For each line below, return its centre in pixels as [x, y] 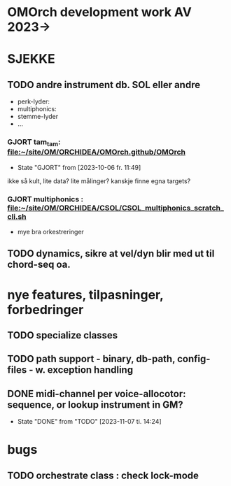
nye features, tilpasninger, [85, 295]
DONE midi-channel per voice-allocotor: [97, 393]
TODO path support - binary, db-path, [91, 359]
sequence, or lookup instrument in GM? [95, 405]
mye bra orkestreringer [50, 232]
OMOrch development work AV [100, 12]
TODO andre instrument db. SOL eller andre [104, 85]
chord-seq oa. [39, 265]
